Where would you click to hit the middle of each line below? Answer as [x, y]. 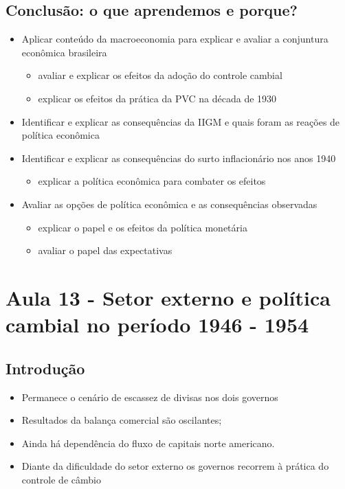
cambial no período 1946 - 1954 [157, 325]
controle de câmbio [61, 479]
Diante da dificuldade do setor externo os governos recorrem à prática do [175, 466]
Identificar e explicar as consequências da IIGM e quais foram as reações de [181, 121]
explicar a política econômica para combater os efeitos [152, 181]
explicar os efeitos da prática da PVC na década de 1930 [157, 98]
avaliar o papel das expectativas [105, 250]
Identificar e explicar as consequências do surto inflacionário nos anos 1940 [179, 158]
